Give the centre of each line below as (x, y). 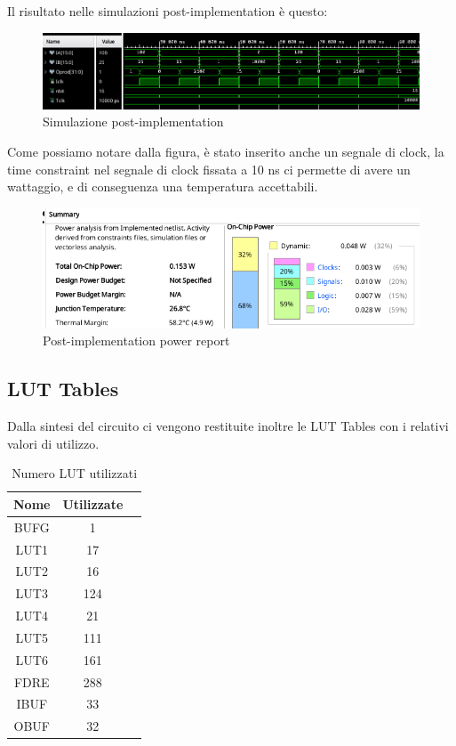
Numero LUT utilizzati (75, 473)
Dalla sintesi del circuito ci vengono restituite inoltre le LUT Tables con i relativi (228, 426)
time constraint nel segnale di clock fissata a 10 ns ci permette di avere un (209, 169)
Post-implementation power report (136, 341)
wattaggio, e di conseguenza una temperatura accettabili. (163, 186)
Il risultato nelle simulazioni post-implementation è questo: (168, 11)
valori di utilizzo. (53, 443)
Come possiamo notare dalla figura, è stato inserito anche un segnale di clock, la (226, 151)
